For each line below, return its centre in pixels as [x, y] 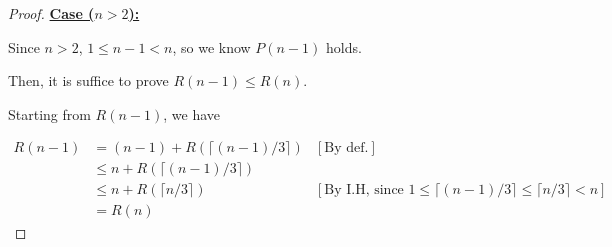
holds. [343, 46]
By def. [346, 148]
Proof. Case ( [51, 13]
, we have [192, 113]
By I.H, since [364, 190]
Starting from [49, 113]
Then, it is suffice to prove [88, 80]
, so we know [211, 46]
